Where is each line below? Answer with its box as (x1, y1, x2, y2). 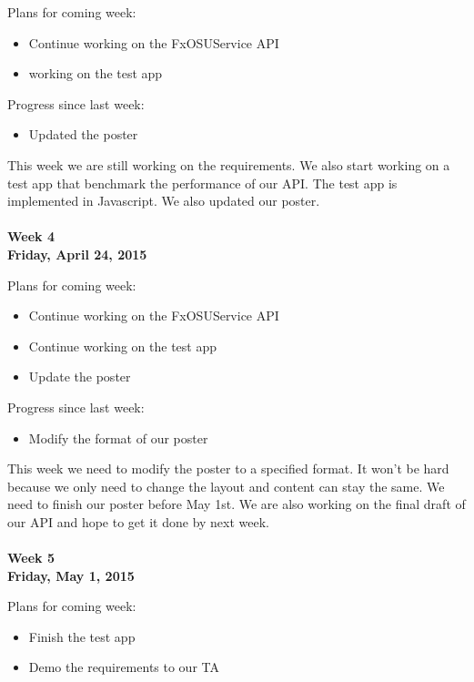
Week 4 (7, 227, 55, 246)
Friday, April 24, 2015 (7, 244, 147, 263)
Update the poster (28, 367, 131, 386)
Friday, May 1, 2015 (7, 565, 135, 585)
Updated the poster (28, 125, 138, 144)
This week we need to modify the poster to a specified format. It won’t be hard (7, 459, 449, 478)
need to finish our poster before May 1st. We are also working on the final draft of (7, 494, 466, 514)
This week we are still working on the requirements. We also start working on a (7, 155, 450, 174)
